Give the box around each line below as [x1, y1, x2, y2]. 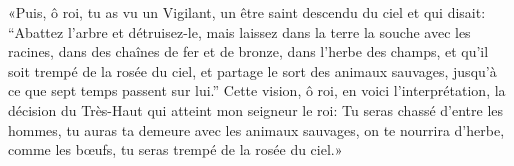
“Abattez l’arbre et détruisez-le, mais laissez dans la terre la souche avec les [8, 21, 471, 42]
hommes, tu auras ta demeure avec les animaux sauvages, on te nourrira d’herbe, [8, 119, 505, 140]
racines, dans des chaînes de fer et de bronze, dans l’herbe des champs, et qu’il [8, 41, 489, 62]
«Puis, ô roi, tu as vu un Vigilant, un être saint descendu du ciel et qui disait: [8, 2, 486, 22]
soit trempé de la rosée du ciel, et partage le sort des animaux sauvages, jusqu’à [8, 60, 497, 81]
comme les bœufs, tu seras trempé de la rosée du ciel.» [8, 139, 343, 160]
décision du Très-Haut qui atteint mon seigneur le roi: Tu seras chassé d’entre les [8, 99, 504, 120]
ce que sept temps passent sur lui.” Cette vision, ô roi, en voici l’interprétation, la [8, 80, 506, 101]
